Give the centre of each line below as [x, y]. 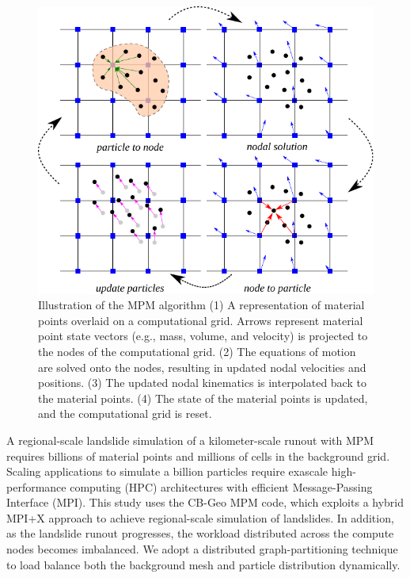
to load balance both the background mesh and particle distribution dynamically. [203, 564]
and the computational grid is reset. [125, 413]
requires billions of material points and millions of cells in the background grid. [198, 456]
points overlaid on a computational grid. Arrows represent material [201, 320]
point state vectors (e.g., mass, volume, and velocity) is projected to [203, 336]
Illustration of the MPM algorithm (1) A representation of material [201, 305]
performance [36, 486]
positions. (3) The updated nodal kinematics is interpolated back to [202, 383]
